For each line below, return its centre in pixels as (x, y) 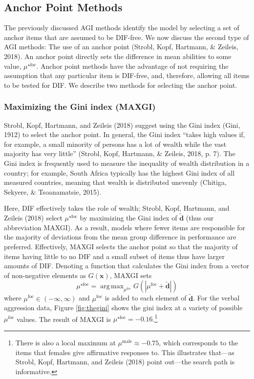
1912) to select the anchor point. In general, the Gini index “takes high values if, (125, 134)
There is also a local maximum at (65, 342)
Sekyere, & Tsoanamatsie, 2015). (53, 191)
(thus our (200, 218)
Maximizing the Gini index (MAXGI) (80, 107)
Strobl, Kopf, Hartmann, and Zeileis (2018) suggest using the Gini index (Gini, (122, 125)
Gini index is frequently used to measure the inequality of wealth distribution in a (127, 163)
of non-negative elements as (45, 275)
